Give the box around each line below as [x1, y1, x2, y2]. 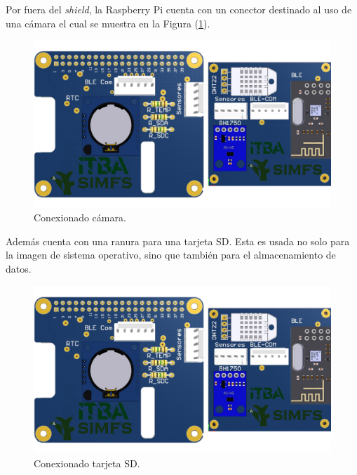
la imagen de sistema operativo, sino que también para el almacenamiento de [6, 247, 336, 262]
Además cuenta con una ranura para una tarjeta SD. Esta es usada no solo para [6, 233, 350, 248]
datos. [6, 261, 32, 276]
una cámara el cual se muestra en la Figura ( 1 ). [6, 15, 210, 30]
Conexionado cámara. [34, 210, 126, 225]
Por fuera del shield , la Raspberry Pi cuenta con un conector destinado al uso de [6, 2, 352, 16]
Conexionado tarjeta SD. [34, 455, 140, 470]
